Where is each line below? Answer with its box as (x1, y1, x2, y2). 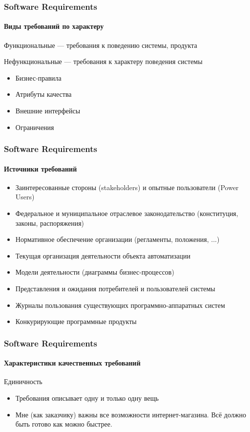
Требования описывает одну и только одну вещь (15, 393, 159, 403)
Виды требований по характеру (4, 21, 104, 31)
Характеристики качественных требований (4, 358, 141, 368)
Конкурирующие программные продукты (15, 316, 137, 326)
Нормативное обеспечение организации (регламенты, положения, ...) (15, 234, 220, 244)
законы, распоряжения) (15, 217, 84, 228)
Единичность (4, 376, 42, 387)
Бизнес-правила (15, 72, 62, 83)
